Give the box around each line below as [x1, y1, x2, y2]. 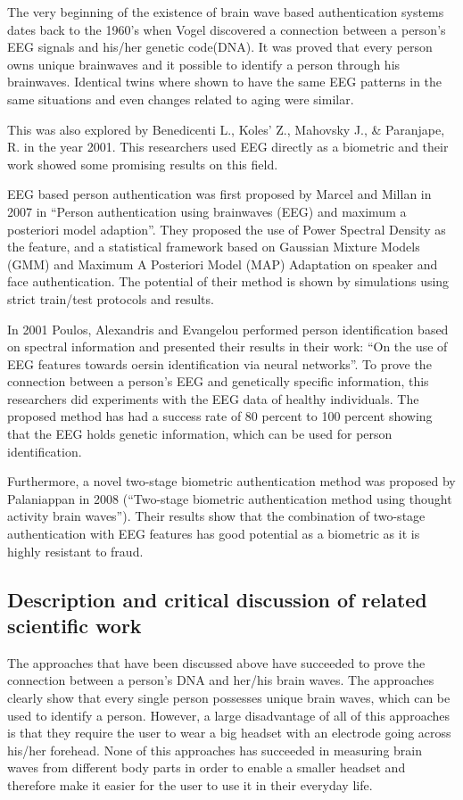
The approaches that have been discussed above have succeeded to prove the [7, 653, 426, 672]
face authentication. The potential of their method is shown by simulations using [7, 272, 450, 291]
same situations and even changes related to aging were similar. [7, 89, 354, 108]
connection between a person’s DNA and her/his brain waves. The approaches [7, 671, 434, 689]
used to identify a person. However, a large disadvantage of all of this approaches [7, 705, 450, 724]
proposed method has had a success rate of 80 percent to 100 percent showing [7, 407, 433, 425]
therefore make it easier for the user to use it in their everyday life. [7, 775, 373, 794]
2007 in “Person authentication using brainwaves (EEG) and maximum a [7, 202, 407, 220]
